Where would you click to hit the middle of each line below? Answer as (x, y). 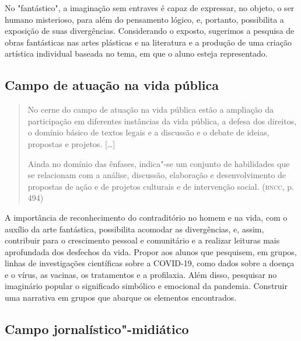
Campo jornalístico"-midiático (97, 329)
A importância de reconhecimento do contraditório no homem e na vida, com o (146, 217)
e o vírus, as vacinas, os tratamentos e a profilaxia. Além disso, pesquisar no (141, 274)
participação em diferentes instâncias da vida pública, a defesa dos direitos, (162, 121)
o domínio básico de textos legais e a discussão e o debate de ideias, (148, 132)
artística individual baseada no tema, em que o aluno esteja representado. (136, 53)
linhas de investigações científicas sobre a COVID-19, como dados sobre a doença (150, 263)
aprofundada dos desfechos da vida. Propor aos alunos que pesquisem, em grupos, (151, 251)
